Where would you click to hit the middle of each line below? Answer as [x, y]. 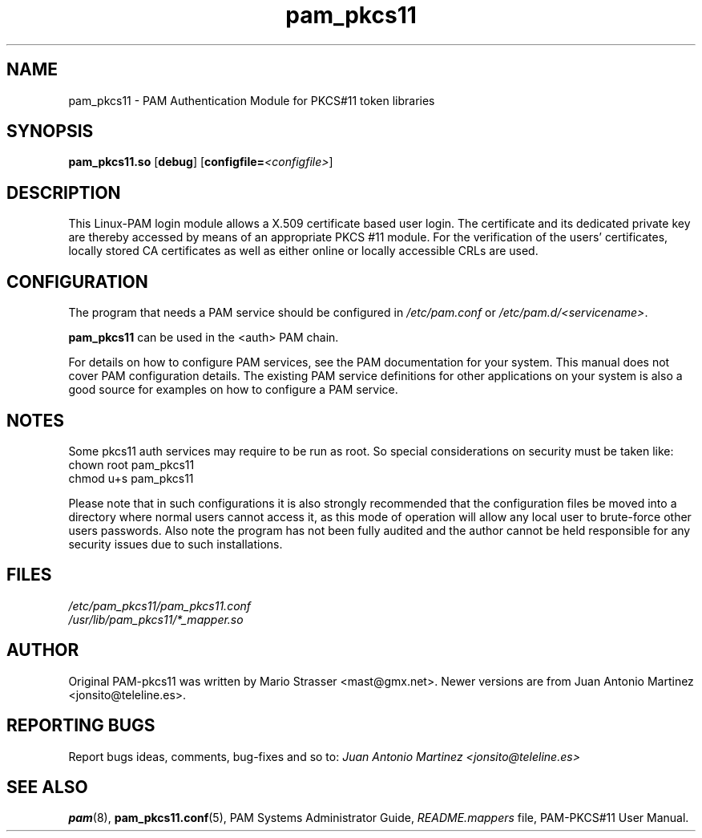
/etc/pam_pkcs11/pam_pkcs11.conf [160, 605]
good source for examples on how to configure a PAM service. [233, 390]
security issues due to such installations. [175, 544]
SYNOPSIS [50, 132]
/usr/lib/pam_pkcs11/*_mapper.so [156, 619]
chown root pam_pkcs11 [131, 464]
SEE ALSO [47, 787]
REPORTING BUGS [81, 726]
